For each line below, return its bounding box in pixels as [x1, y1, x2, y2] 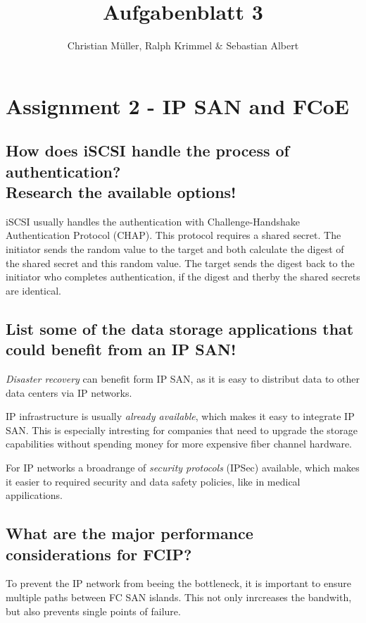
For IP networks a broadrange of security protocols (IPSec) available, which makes [6, 460, 360, 475]
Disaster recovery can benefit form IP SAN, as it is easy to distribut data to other [6, 371, 360, 386]
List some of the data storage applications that [6, 317, 354, 339]
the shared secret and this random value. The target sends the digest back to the [6, 255, 355, 270]
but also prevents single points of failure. [6, 603, 181, 618]
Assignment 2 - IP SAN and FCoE [6, 91, 349, 120]
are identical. [6, 283, 61, 297]
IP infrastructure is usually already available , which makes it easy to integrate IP [6, 409, 355, 424]
